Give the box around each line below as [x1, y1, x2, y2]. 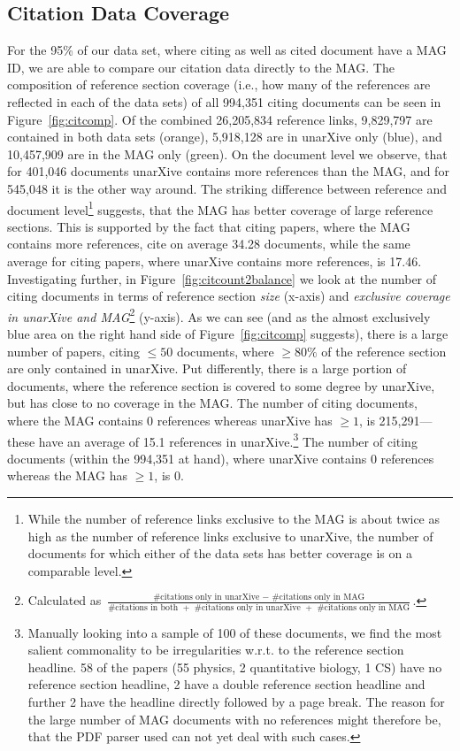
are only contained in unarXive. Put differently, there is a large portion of [7, 359, 407, 378]
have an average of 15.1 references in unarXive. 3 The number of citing [38, 429, 418, 450]
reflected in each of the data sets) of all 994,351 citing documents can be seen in [7, 92, 441, 111]
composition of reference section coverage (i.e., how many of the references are [7, 75, 431, 94]
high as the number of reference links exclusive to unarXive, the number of [27, 526, 433, 545]
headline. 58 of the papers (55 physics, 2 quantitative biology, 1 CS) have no [27, 657, 442, 676]
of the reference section [321, 341, 447, 360]
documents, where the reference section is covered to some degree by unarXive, [7, 376, 435, 395]
